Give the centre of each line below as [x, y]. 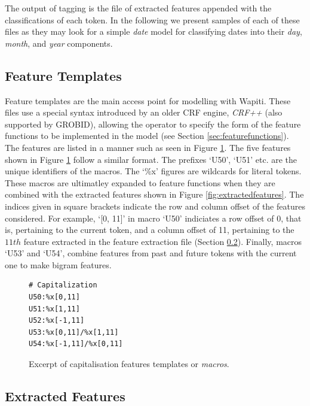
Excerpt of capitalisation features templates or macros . [129, 364]
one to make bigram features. [58, 264]
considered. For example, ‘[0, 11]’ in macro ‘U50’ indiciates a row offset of [139, 218]
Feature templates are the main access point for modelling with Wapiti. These [148, 100]
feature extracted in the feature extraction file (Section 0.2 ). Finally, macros [163, 241]
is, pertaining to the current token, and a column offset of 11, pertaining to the [150, 230]
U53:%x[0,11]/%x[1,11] [74, 332]
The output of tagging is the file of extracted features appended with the [138, 8]
